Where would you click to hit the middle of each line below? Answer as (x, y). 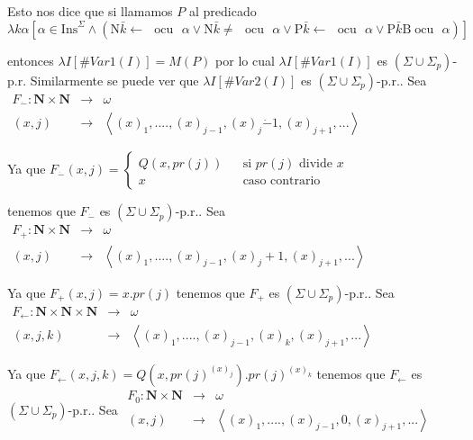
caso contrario (282, 180)
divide (316, 163)
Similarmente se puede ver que (114, 80)
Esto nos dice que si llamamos (90, 11)
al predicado (223, 11)
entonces (31, 60)
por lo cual (245, 60)
